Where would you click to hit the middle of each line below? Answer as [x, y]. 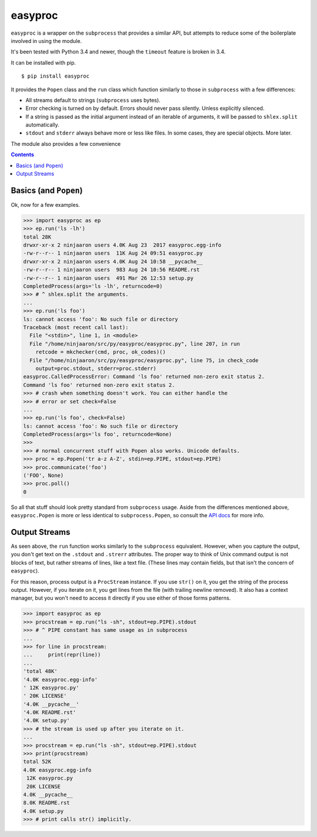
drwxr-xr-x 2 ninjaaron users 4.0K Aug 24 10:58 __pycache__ [113, 261]
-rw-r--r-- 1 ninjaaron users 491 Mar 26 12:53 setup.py [108, 278]
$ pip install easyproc [55, 76]
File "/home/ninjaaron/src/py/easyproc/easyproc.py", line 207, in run [135, 344]
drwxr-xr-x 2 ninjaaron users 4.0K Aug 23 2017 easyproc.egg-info [122, 245]
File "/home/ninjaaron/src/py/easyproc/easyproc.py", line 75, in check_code [144, 360]
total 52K [37, 762]
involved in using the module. [46, 41]
